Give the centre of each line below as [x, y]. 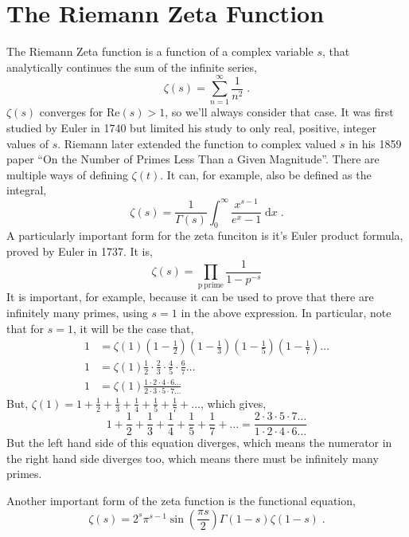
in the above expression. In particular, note [286, 312]
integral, [27, 190]
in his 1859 [375, 143]
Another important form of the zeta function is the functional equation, [181, 501]
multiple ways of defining [67, 174]
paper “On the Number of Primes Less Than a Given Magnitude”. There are [193, 159]
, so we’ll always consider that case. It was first [279, 112]
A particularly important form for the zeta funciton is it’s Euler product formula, [205, 235]
